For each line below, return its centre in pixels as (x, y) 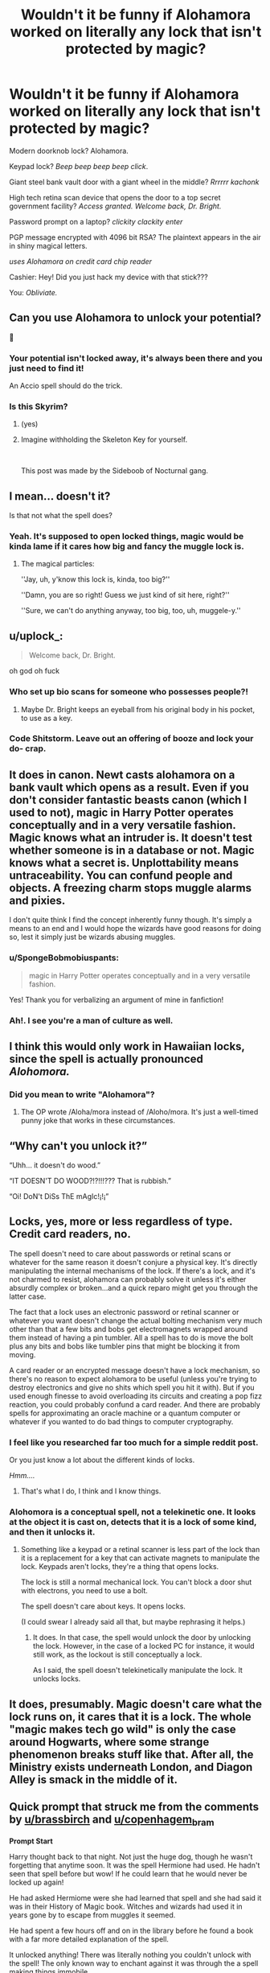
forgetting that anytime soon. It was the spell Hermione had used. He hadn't (135, 1865)
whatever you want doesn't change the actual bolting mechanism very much (136, 1320)
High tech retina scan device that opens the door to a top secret (115, 197)
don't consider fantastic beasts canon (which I (128, 799)
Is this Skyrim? (39, 406)
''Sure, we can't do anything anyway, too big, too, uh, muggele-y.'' (131, 611)
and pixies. (37, 900)
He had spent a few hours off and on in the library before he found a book (131, 1930)
